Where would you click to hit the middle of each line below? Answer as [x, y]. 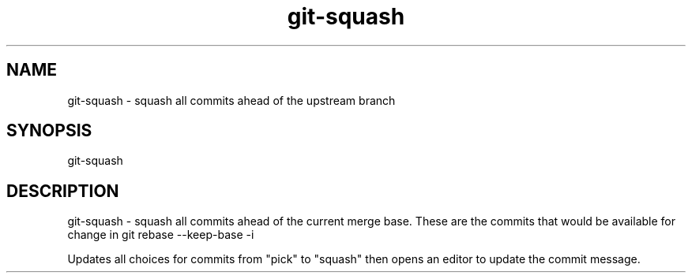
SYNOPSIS [49, 131]
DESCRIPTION [63, 191]
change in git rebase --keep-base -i [161, 235]
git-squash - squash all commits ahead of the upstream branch [231, 100]
